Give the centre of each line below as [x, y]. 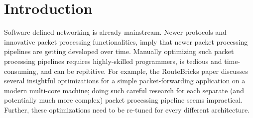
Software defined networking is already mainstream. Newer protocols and [115, 32]
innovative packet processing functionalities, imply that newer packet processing [126, 41]
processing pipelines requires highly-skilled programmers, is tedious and [113, 61]
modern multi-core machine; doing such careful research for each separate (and [124, 90]
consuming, [21, 71]
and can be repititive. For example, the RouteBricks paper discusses [144, 71]
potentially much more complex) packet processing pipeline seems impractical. [124, 100]
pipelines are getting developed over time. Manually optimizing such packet [119, 51]
